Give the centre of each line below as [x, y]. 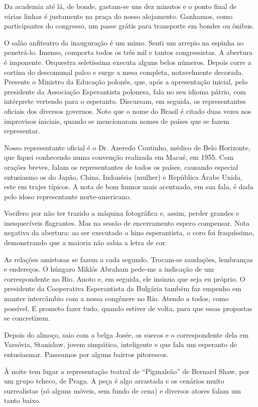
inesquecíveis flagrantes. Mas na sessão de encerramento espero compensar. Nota [127, 222]
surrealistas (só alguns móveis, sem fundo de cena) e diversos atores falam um [123, 390]
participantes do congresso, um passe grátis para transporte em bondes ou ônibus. [129, 26]
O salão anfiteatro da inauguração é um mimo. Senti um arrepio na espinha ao [124, 42]
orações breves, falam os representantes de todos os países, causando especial [121, 167]
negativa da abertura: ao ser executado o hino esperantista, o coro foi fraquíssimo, [129, 232]
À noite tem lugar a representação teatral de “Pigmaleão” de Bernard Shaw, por [127, 371]
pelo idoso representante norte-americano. [68, 196]
